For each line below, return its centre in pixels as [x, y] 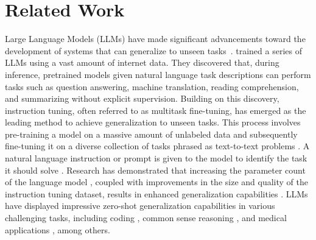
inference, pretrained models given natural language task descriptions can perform [158, 74]
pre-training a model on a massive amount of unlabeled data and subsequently [151, 134]
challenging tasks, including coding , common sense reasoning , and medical [146, 218]
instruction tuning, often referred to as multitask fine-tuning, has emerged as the [156, 110]
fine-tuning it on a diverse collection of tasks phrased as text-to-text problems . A [157, 146]
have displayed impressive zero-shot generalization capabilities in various [140, 206]
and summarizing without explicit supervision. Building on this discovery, [142, 98]
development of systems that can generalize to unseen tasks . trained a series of [153, 50]
